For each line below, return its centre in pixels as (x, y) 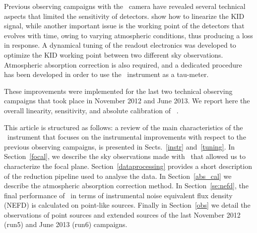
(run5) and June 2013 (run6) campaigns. (66, 224)
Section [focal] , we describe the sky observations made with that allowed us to (125, 156)
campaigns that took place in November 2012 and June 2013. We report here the (127, 101)
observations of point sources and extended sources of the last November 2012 (122, 214)
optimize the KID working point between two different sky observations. (114, 54)
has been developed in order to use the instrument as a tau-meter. (106, 74)
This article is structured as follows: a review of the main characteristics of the (124, 127)
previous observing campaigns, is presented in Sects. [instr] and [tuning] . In (120, 146)
